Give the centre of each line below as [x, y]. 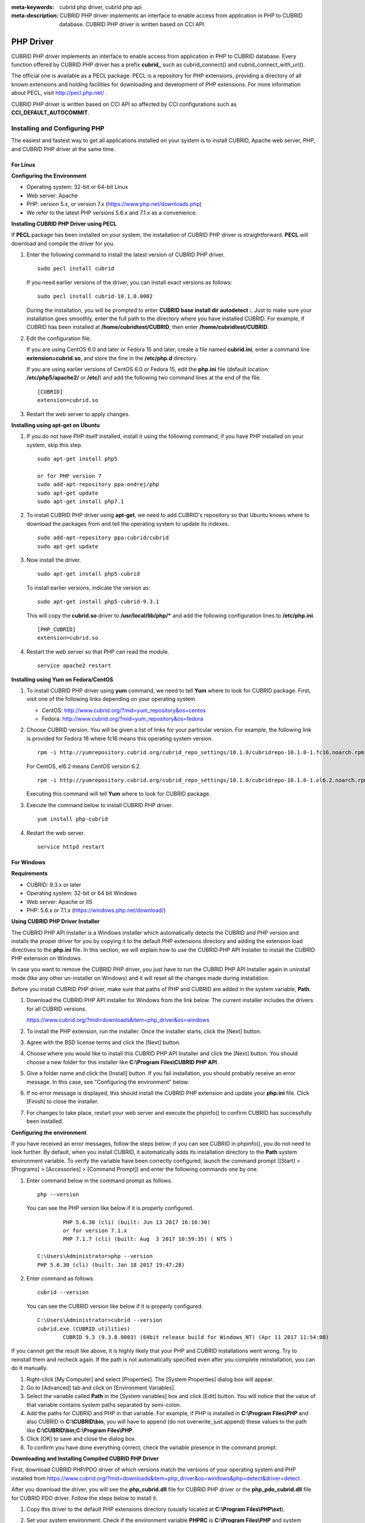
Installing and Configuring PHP [58, 128]
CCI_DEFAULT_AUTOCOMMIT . [50, 113]
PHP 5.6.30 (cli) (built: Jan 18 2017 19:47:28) [111, 1265]
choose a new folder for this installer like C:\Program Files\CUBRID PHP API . [123, 1062]
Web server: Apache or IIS [59, 902]
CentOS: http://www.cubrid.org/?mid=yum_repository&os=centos [124, 710]
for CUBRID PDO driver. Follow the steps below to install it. [85, 1498]
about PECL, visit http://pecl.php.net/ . [59, 93]
